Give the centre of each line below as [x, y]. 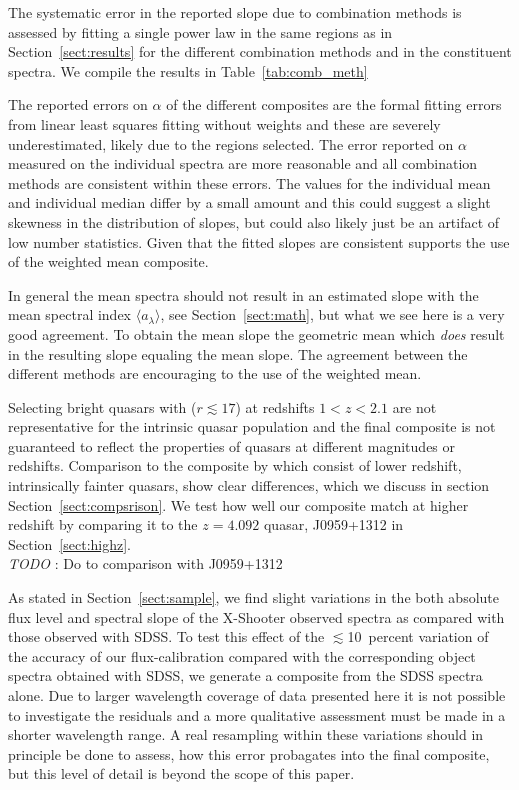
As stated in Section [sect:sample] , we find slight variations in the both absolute [253, 597]
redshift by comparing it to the [103, 524]
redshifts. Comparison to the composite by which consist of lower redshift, [235, 465]
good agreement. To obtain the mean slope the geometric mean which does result [256, 333]
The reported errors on [78, 104]
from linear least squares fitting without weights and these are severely [224, 123]
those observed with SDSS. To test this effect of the [166, 636]
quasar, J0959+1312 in [333, 524]
